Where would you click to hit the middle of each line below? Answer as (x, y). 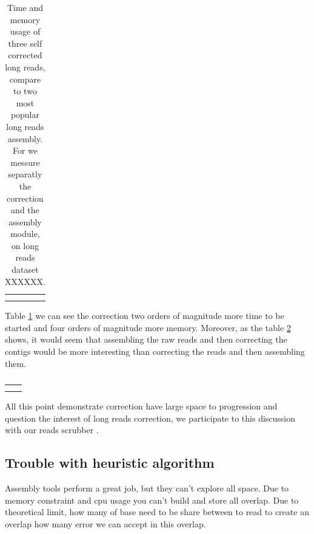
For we (25, 150)
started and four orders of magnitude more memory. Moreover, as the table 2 (148, 327)
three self (25, 43)
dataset (25, 269)
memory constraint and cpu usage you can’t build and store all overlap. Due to (152, 500)
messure (25, 162)
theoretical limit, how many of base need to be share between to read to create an (157, 512)
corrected (25, 55)
